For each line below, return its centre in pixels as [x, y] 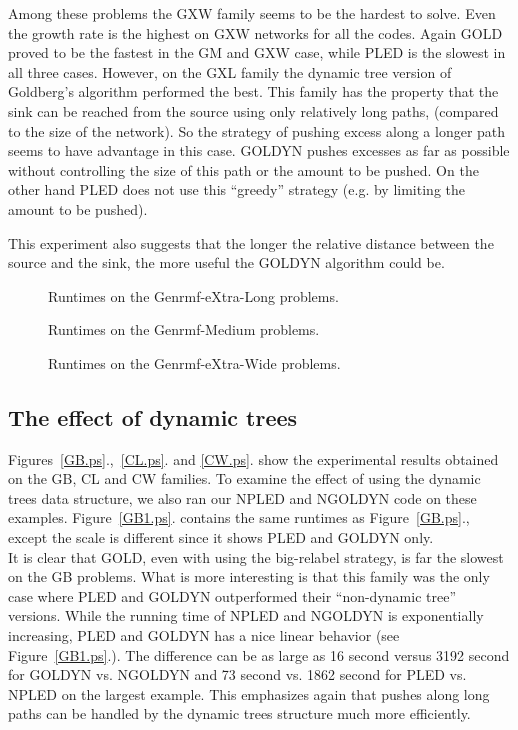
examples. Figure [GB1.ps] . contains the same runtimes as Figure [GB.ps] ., [239, 517]
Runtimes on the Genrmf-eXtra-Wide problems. [194, 362]
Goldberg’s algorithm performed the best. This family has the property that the [253, 91]
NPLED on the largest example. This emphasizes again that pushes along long [249, 693]
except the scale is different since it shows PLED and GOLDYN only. [221, 537]
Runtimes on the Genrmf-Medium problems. [184, 329]
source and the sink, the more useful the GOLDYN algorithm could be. [226, 262]
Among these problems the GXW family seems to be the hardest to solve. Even [252, 13]
